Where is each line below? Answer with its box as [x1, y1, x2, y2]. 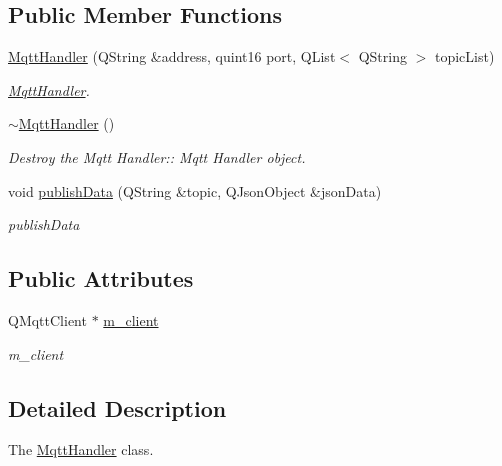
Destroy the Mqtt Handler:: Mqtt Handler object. [8, 146, 306, 167]
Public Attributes [8, 263, 194, 294]
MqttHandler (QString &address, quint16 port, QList [8, 46, 336, 67]
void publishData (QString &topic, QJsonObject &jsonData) [8, 180, 382, 201]
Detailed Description [8, 392, 227, 423]
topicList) [434, 46, 495, 67]
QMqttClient [8, 309, 87, 330]
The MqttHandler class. [8, 439, 154, 460]
